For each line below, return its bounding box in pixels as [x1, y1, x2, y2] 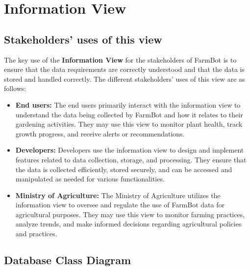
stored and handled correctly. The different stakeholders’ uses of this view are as [4, 73, 245, 84]
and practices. [15, 228, 57, 239]
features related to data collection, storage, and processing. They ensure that [15, 154, 247, 164]
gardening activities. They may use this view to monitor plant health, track [15, 119, 243, 129]
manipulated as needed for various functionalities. [15, 174, 165, 184]
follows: [4, 83, 26, 93]
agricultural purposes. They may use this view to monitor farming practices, [15, 209, 245, 219]
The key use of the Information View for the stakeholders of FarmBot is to [4, 54, 237, 65]
